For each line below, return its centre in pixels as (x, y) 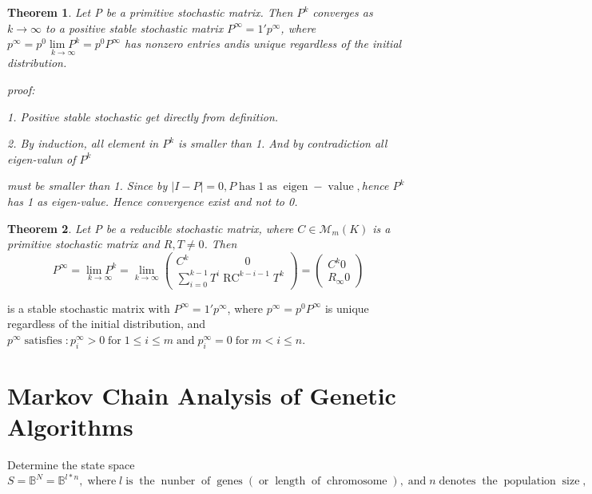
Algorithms (70, 427)
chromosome (357, 482)
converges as (343, 12)
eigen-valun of (42, 158)
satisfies (43, 340)
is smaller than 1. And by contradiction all (283, 143)
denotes (457, 482)
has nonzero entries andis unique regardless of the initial (263, 43)
